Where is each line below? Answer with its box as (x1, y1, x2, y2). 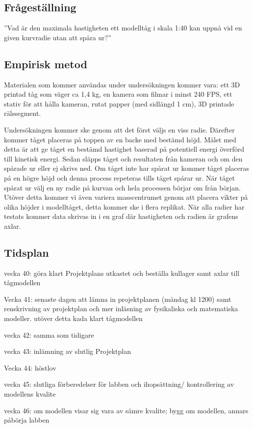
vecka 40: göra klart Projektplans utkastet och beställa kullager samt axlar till (4, 267, 240, 278)
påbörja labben (4, 415, 50, 425)
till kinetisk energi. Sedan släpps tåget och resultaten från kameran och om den (4, 153, 243, 163)
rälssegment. (4, 108, 41, 118)
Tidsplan (4, 244, 49, 260)
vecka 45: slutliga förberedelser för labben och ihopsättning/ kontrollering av (4, 379, 234, 389)
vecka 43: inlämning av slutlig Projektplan (4, 346, 131, 356)
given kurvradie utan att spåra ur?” (4, 32, 111, 42)
